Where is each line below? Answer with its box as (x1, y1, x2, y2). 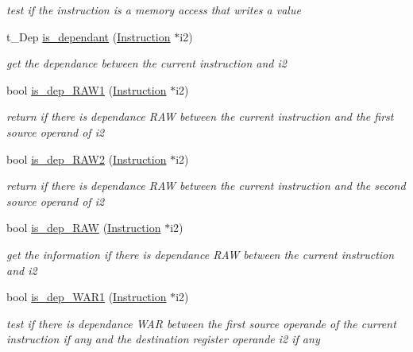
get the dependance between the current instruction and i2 (6, 55, 287, 72)
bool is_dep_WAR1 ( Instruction (6, 288, 167, 305)
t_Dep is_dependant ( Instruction (6, 28, 171, 44)
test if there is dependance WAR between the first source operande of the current (6, 315, 396, 331)
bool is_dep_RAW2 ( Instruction (6, 150, 167, 167)
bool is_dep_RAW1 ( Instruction (6, 81, 167, 98)
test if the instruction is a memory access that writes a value (6, 2, 301, 17)
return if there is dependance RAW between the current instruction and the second (6, 177, 406, 194)
